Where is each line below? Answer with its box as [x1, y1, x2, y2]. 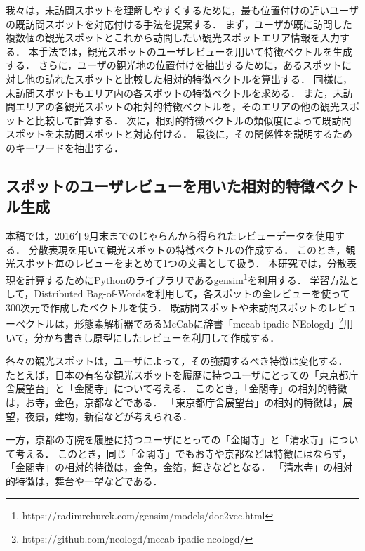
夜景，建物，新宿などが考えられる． [25, 408, 192, 423]
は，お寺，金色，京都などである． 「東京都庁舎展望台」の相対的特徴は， [6, 394, 343, 409]
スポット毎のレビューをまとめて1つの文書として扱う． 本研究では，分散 [15, 256, 347, 271]
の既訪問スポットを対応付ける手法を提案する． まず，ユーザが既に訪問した [6, 16, 352, 31]
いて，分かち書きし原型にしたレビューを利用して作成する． [6, 330, 280, 344]
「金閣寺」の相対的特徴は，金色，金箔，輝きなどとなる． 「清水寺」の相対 [6, 460, 353, 474]
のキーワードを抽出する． [6, 140, 124, 155]
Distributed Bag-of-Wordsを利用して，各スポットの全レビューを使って [34, 286, 350, 301]
